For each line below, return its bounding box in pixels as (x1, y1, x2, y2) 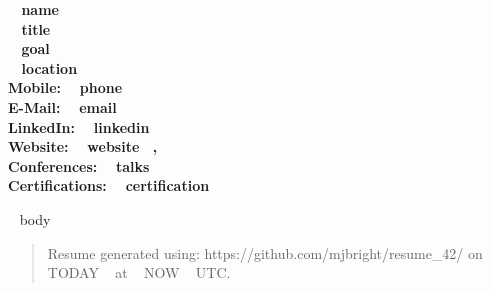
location (21, 57, 78, 78)
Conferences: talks (8, 155, 150, 176)
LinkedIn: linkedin (8, 116, 150, 137)
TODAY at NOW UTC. (47, 262, 231, 283)
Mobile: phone (8, 77, 123, 98)
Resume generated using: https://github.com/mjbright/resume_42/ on (47, 242, 483, 263)
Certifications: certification (8, 175, 210, 196)
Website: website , (8, 136, 158, 157)
